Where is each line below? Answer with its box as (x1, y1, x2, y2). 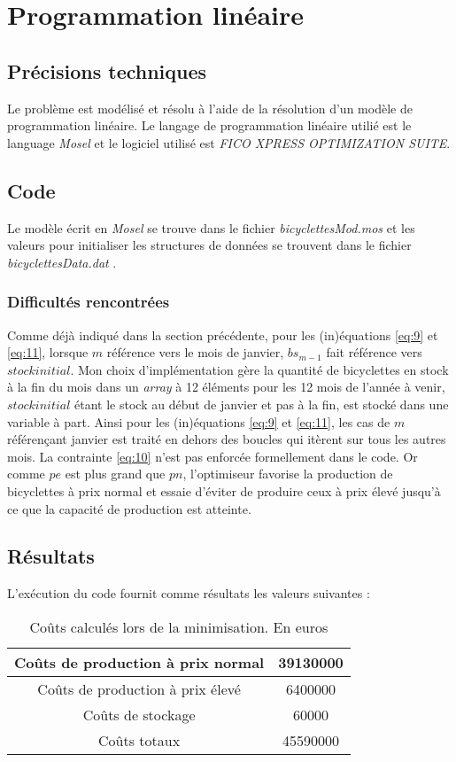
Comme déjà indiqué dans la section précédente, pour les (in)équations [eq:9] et (7, 325, 438, 344)
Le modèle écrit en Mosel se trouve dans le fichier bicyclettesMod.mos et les (7, 218, 415, 237)
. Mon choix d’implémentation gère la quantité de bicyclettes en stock (70, 360, 449, 378)
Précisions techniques (7, 57, 207, 84)
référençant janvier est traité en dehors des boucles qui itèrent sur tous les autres (7, 430, 446, 448)
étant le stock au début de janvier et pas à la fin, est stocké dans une (74, 394, 449, 413)
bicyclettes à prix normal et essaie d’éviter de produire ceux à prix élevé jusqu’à (7, 481, 441, 500)
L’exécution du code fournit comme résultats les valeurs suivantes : (7, 584, 370, 603)
